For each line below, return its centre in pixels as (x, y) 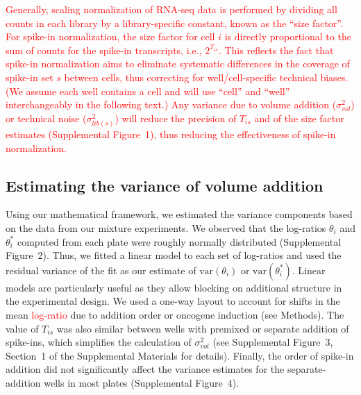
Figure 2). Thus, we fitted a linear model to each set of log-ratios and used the (174, 255)
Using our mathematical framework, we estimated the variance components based (179, 214)
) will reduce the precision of (176, 118)
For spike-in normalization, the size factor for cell (110, 36)
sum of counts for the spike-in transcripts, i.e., (104, 50)
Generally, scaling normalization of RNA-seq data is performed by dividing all (171, 9)
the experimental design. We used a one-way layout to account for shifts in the (173, 301)
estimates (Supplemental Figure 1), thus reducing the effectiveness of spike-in (171, 134)
